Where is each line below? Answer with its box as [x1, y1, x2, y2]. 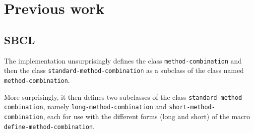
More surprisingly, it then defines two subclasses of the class [4, 91, 187, 102]
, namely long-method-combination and [43, 101, 167, 112]
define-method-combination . [4, 121, 95, 131]
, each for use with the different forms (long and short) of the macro [43, 111, 251, 121]
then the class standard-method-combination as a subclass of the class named [4, 65, 244, 75]
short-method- [169, 104, 215, 111]
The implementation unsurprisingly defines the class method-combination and [4, 55, 242, 66]
